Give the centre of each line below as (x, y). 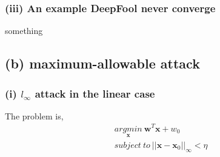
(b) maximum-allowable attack (102, 63)
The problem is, (34, 115)
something (24, 31)
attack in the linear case (95, 93)
